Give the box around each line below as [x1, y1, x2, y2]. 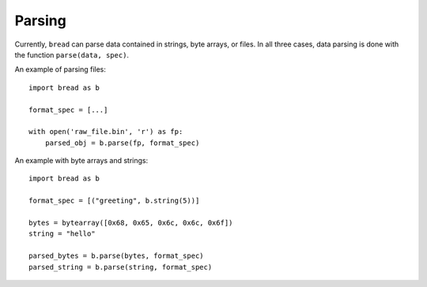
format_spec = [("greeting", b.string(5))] [28, 196, 200, 205]
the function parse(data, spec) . [14, 50, 130, 59]
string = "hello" [28, 229, 96, 238]
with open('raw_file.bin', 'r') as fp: [28, 127, 183, 136]
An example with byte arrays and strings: [14, 156, 149, 166]
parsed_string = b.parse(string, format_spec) [28, 263, 213, 271]
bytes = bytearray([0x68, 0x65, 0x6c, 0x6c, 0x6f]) [28, 218, 233, 228]
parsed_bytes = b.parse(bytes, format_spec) [28, 252, 205, 260]
